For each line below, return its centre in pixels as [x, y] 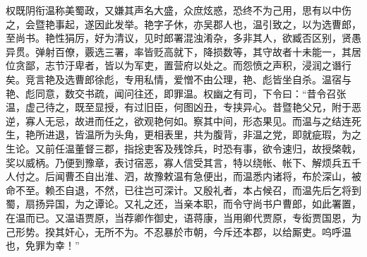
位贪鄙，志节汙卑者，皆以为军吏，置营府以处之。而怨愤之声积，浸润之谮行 [179, 65]
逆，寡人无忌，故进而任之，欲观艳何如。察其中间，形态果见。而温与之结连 [179, 120]
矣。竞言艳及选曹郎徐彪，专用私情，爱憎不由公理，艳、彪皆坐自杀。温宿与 [179, 79]
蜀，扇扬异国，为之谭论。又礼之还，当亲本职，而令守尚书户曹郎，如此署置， [183, 204]
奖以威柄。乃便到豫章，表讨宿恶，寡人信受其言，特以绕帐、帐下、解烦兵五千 [183, 162]
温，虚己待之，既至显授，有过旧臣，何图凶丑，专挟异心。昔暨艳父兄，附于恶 [183, 107]
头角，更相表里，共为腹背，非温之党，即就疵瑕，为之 [237, 135]
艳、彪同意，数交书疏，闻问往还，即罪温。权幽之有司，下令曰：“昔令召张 [176, 93]
